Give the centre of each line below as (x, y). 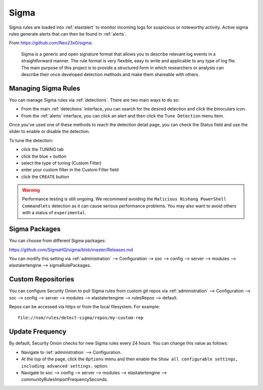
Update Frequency (38, 332)
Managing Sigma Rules (45, 88)
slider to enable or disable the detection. (49, 131)
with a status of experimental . (54, 213)
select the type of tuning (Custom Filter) (61, 163)
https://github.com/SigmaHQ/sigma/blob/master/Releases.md (71, 250)
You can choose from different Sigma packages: (57, 241)
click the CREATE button (45, 176)
